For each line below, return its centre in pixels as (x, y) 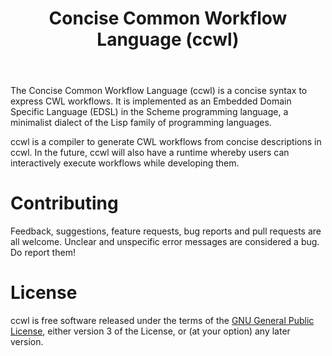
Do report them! (43, 253)
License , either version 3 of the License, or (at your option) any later (150, 331)
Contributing (64, 203)
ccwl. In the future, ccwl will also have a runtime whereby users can (150, 153)
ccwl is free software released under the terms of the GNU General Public (162, 321)
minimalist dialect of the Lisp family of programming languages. (141, 123)
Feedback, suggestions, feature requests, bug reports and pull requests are (166, 231)
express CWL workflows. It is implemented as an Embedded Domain (151, 101)
